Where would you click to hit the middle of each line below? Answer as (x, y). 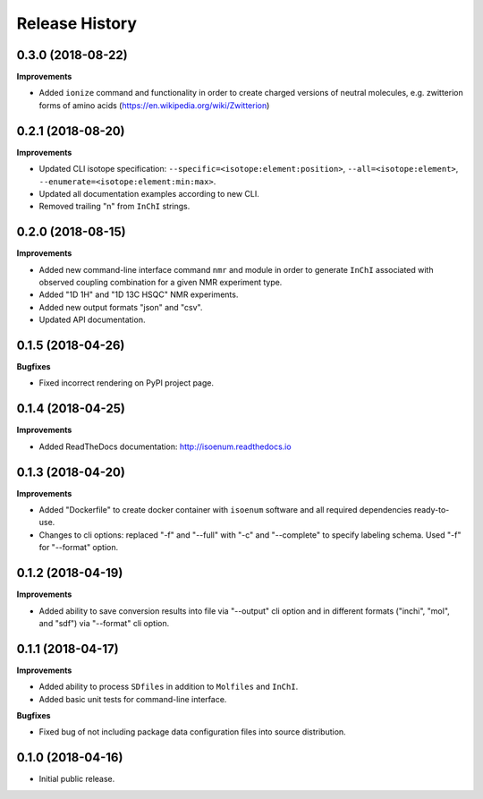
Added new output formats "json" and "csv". (121, 307)
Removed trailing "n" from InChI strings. (114, 207)
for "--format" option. (79, 548)
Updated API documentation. (92, 320)
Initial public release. (77, 779)
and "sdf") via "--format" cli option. (104, 623)
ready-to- (432, 510)
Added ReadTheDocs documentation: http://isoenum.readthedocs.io (165, 446)
